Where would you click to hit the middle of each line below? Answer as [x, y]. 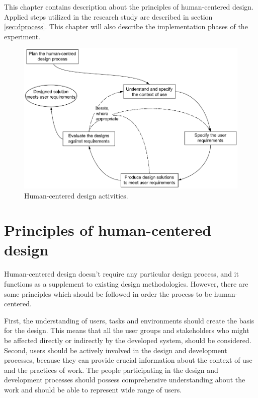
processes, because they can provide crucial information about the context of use [128, 360]
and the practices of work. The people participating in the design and [111, 370]
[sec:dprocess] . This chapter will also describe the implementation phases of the [126, 26]
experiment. [22, 36]
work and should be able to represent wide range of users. [93, 389]
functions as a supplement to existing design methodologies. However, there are [126, 284]
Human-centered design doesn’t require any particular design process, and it [121, 274]
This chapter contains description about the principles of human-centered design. [129, 7]
